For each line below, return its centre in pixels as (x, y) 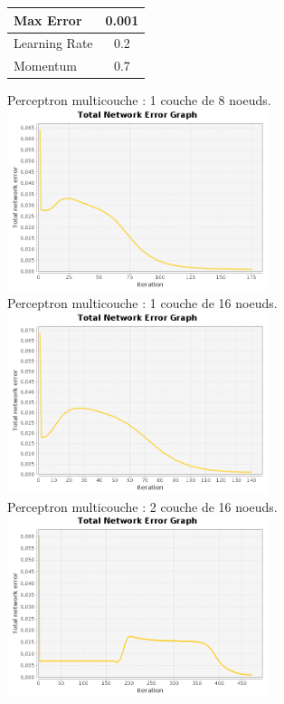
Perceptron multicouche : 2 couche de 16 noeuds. (142, 506)
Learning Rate (53, 43)
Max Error (48, 19)
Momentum (45, 66)
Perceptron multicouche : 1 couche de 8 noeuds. (139, 100)
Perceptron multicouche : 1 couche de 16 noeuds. (142, 303)
